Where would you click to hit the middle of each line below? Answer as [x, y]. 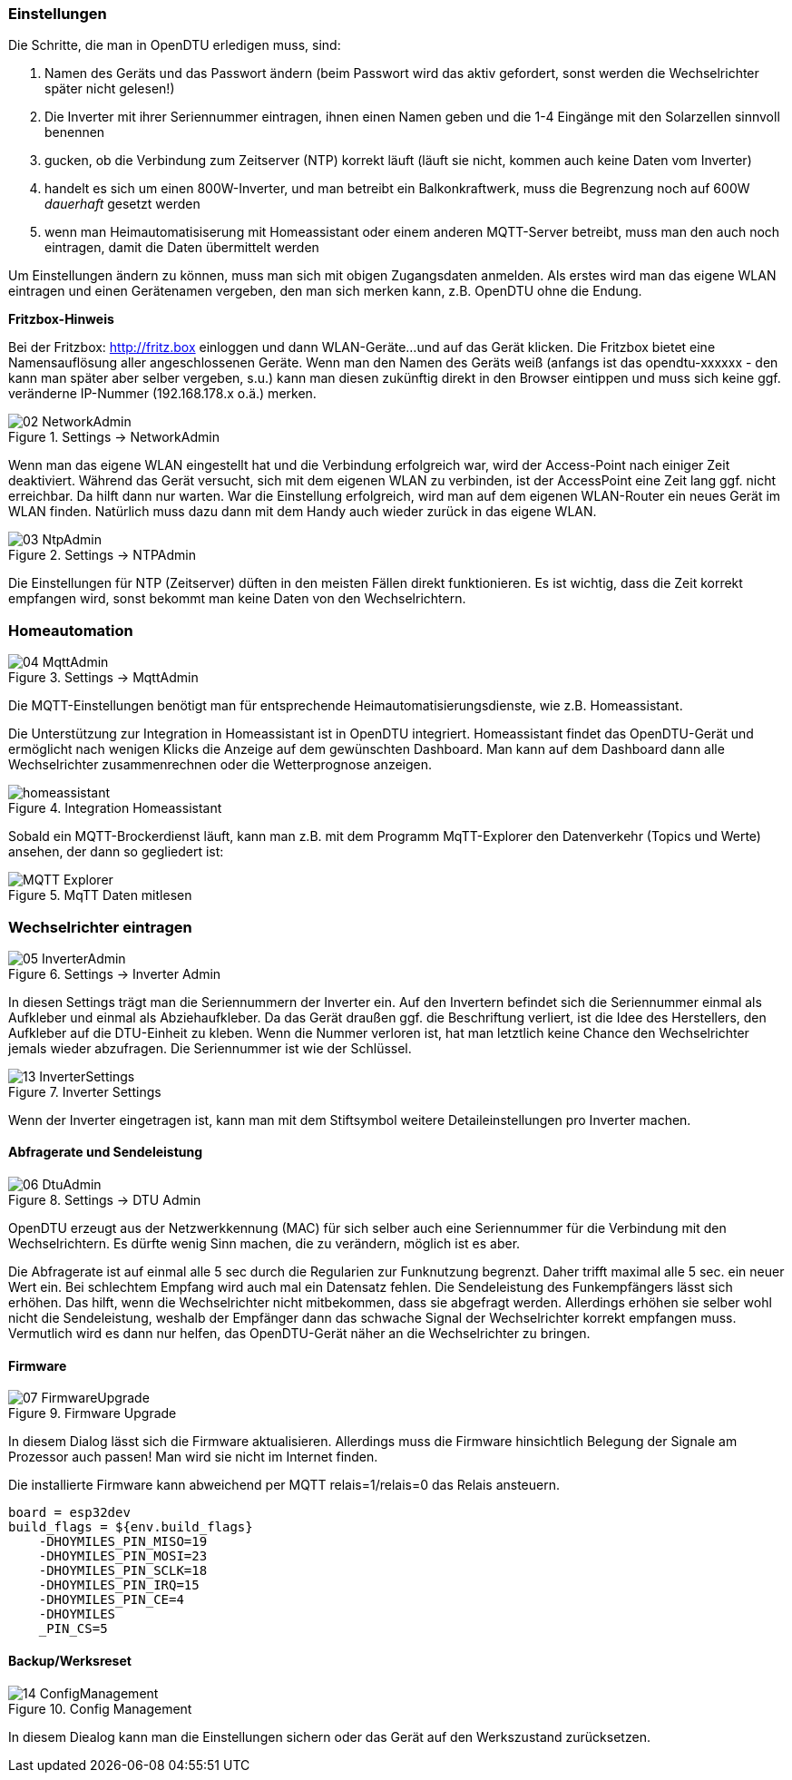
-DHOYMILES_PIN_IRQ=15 [119, 1585]
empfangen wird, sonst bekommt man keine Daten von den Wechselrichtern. [237, 599]
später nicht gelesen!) [110, 89]
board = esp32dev [69, 1513]
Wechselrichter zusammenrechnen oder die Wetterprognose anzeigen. [220, 765]
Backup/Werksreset [70, 1660]
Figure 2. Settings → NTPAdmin [102, 555]
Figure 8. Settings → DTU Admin [105, 1200]
